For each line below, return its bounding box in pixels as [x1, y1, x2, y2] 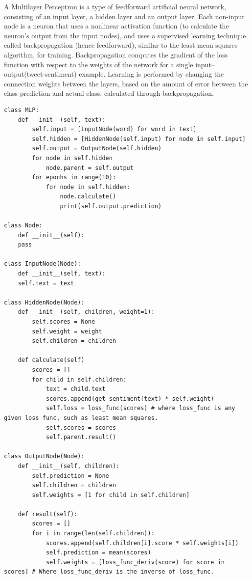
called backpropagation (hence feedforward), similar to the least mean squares [4, 40, 238, 50]
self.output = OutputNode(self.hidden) [32, 145, 162, 152]
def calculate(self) [18, 357, 85, 364]
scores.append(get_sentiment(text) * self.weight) [46, 395, 214, 402]
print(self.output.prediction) [60, 202, 162, 210]
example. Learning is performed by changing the [79, 69, 224, 79]
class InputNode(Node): [4, 260, 81, 268]
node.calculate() [60, 193, 116, 200]
